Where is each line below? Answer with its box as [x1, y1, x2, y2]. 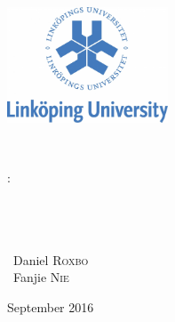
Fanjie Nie [12, 268, 69, 286]
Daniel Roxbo [12, 250, 89, 269]
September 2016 [7, 297, 94, 316]
